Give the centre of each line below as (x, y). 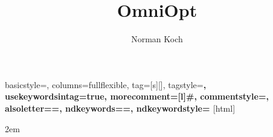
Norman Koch (157, 39)
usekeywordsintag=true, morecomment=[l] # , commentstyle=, (137, 96)
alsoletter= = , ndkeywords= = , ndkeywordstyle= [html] (120, 108)
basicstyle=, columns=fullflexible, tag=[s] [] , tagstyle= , (106, 84)
